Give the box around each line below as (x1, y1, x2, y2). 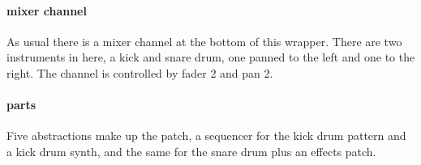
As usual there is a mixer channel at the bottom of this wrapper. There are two (6, 32, 402, 49)
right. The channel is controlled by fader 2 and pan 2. (6, 64, 273, 81)
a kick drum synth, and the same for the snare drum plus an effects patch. (6, 142, 376, 159)
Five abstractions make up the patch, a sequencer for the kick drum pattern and (6, 127, 406, 144)
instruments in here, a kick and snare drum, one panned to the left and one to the (6, 49, 415, 66)
